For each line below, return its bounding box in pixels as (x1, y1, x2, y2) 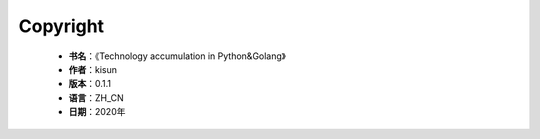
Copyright (18, 15, 105, 37)
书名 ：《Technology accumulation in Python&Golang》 (68, 50, 287, 62)
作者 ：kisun (68, 63, 118, 75)
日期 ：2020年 (68, 106, 126, 118)
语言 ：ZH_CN (68, 91, 124, 104)
